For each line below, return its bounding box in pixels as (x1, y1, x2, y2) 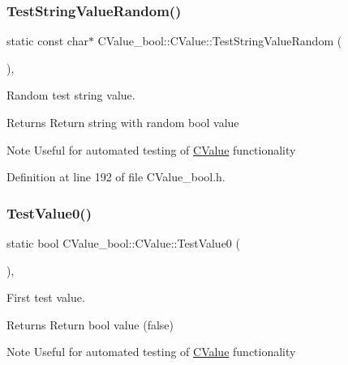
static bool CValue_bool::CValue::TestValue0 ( (6, 235, 240, 251)
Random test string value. (6, 87, 135, 104)
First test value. (6, 289, 85, 306)
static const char (6, 32, 88, 49)
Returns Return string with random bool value (6, 114, 239, 130)
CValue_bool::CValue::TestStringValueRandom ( (97, 32, 342, 49)
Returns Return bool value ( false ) (6, 316, 174, 333)
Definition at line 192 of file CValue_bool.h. (6, 168, 226, 185)
